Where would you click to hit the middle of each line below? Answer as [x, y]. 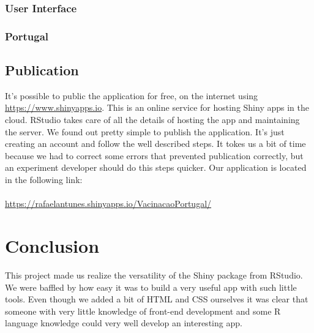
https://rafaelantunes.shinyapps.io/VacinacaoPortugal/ [108, 204]
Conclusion [52, 246]
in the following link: [44, 180]
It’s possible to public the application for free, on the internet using [132, 95]
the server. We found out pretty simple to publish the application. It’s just [145, 131]
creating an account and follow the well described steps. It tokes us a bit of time [155, 144]
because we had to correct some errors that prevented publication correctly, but [154, 155]
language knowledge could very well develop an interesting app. [124, 323]
